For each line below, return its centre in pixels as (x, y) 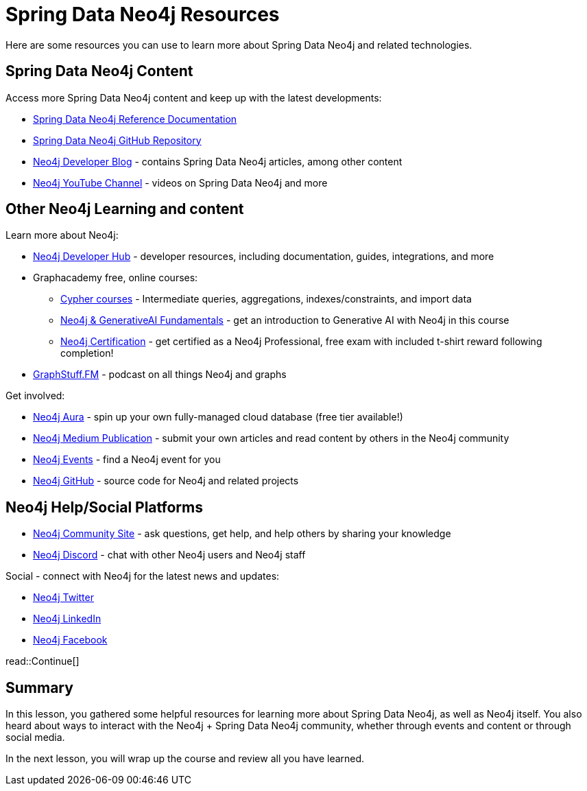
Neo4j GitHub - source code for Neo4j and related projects (166, 481)
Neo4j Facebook (70, 640)
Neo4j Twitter (63, 598)
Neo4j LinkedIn (67, 619)
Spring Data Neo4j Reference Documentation (135, 119)
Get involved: (35, 396)
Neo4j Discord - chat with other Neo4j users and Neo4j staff (169, 555)
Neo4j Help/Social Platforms (104, 507)
